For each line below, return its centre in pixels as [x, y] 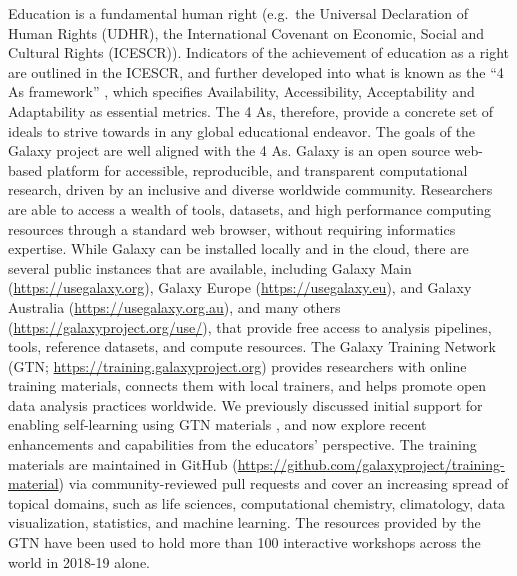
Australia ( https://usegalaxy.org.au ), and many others [174, 306]
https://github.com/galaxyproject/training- [371, 463]
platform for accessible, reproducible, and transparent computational [257, 169]
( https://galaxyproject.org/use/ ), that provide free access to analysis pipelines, [250, 326]
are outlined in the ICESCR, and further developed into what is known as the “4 [256, 71]
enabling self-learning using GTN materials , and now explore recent [217, 424]
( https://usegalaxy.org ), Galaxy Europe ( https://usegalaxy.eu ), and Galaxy [240, 287]
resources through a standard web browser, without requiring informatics [232, 228]
